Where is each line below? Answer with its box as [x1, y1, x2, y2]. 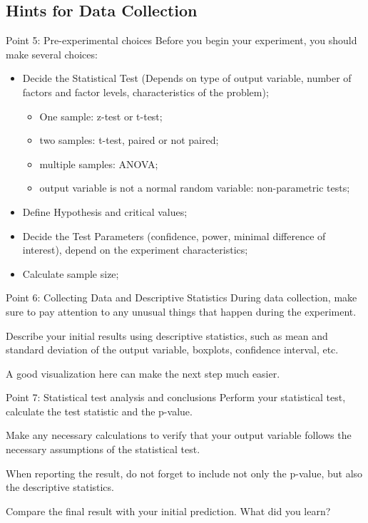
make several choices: [6, 46, 98, 61]
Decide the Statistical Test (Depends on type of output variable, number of [22, 71, 352, 86]
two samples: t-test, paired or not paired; [39, 133, 219, 147]
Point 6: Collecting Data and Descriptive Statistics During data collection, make [6, 290, 357, 305]
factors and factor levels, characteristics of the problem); [22, 84, 269, 99]
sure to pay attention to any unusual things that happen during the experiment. [6, 304, 357, 319]
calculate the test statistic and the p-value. [6, 403, 193, 418]
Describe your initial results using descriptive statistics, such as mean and [6, 328, 328, 343]
